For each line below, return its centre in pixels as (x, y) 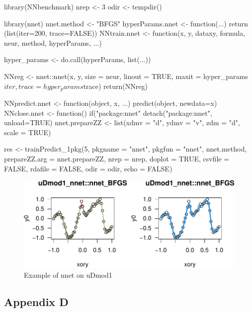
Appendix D (36, 301)
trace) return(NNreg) (115, 86)
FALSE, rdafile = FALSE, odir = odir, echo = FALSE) (88, 168)
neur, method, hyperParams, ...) (53, 42)
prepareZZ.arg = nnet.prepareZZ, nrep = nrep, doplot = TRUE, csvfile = (117, 158)
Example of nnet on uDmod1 (68, 274)
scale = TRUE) (28, 132)
